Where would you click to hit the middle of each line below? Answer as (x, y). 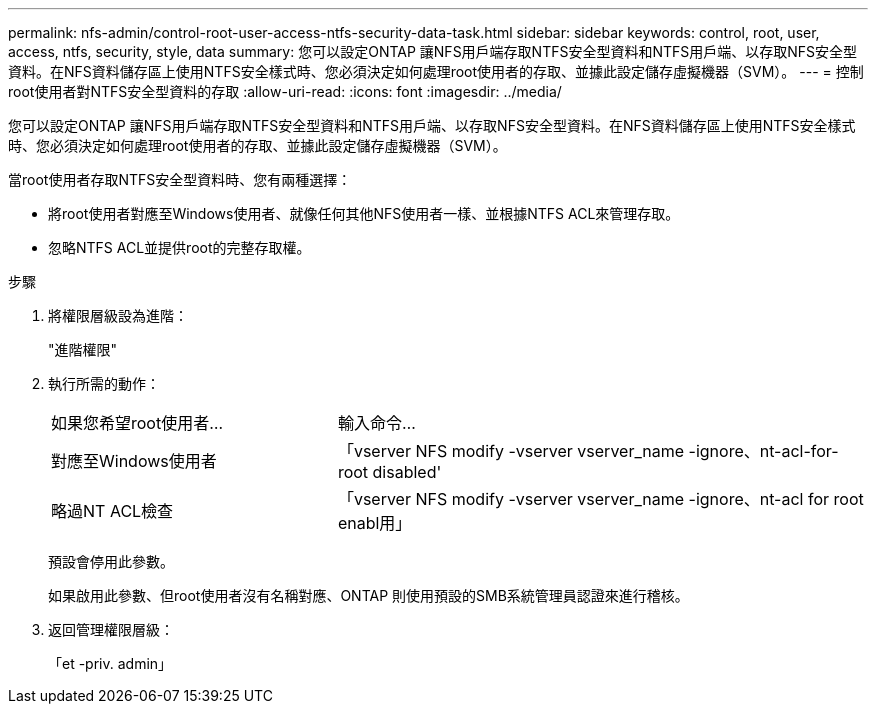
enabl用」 (374, 523)
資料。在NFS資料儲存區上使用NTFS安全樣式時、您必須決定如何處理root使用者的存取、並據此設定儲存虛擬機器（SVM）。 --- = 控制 (436, 71)
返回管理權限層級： (111, 629)
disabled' (407, 472)
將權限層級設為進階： (118, 315)
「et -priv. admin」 (110, 663)
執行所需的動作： (104, 383)
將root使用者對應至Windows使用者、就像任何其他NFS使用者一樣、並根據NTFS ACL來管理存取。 (364, 213)
